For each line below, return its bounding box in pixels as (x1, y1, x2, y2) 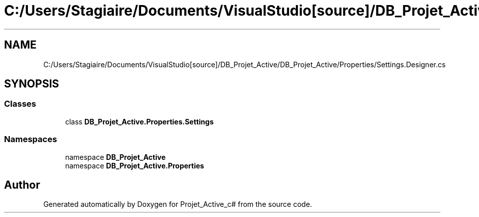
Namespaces (4, 134, 57, 145)
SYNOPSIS (4, 77, 59, 91)
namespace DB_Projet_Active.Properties (65, 161, 204, 170)
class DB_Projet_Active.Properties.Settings (65, 117, 214, 126)
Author (4, 178, 40, 191)
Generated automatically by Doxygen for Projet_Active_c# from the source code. (43, 200, 312, 209)
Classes (4, 99, 37, 109)
